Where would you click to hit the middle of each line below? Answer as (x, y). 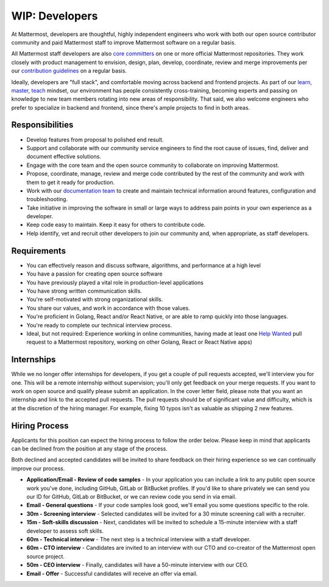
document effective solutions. (64, 157)
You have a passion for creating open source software (94, 274)
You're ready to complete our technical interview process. (99, 325)
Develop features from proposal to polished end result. (95, 140)
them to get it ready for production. (71, 182)
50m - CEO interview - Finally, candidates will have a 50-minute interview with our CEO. (137, 565)
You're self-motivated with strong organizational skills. (95, 299)
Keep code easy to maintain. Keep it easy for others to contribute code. (116, 225)
